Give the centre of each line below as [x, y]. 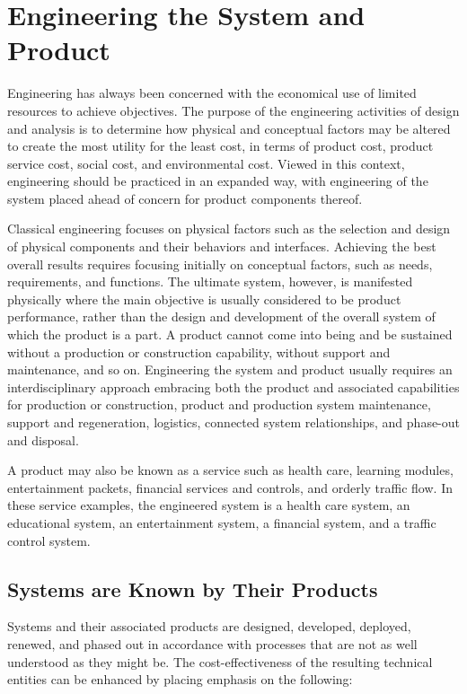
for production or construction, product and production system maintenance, [219, 404]
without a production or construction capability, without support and [199, 351]
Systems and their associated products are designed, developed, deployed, [209, 626]
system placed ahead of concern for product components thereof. [185, 198]
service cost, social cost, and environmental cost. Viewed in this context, [206, 163]
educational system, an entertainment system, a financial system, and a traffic [222, 522]
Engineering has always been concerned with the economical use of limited [212, 93]
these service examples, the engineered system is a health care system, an [209, 505]
